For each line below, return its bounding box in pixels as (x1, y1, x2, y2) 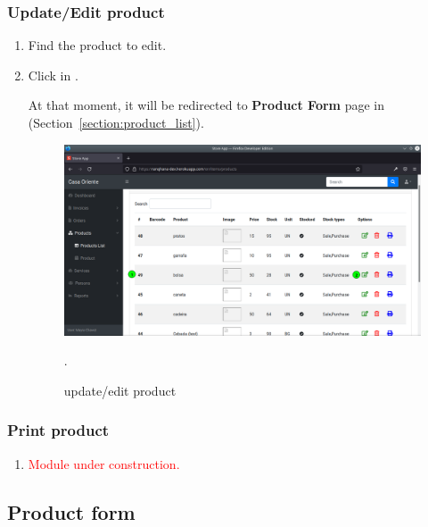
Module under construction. (28, 454, 180, 473)
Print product (7, 419, 110, 441)
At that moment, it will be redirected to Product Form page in (28, 96, 385, 114)
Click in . (28, 65, 78, 84)
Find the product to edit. (28, 36, 167, 54)
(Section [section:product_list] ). (28, 113, 204, 131)
